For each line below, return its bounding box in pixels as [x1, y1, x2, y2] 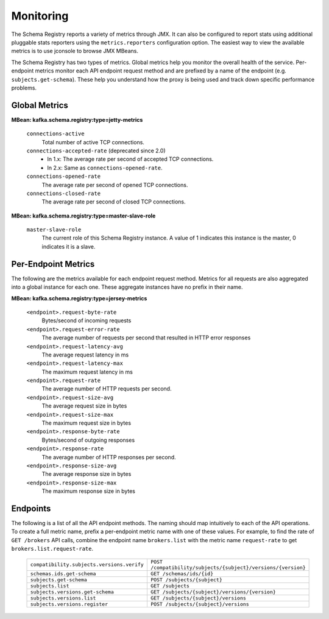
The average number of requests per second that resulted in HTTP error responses [41, 334, 251, 341]
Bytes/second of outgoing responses [41, 436, 135, 444]
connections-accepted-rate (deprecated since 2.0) [26, 147, 166, 154]
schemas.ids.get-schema [30, 570, 96, 577]
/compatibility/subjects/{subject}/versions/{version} [150, 564, 306, 571]
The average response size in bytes [41, 470, 132, 478]
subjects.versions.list [30, 595, 96, 601]
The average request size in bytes [41, 402, 127, 409]
